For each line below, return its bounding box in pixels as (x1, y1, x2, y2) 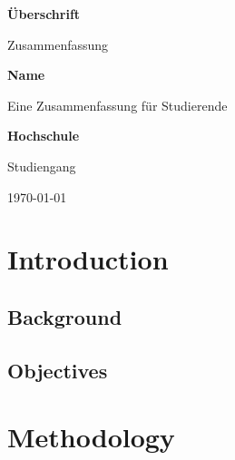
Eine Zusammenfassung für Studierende (7, 95, 228, 114)
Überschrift (7, 5, 81, 23)
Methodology (7, 418, 175, 455)
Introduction (7, 240, 169, 278)
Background (7, 302, 122, 330)
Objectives (7, 356, 108, 384)
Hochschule (7, 126, 80, 145)
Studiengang (7, 156, 76, 175)
